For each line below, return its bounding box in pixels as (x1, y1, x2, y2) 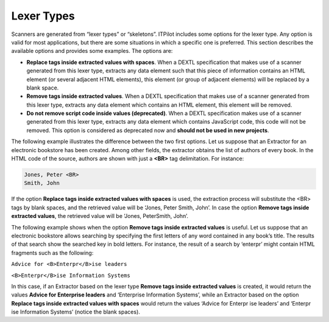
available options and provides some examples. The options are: (11, 47, 173, 55)
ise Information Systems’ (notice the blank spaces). (11, 308, 140, 316)
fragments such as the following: (11, 249, 94, 256)
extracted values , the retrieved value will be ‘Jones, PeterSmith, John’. (11, 212, 189, 220)
